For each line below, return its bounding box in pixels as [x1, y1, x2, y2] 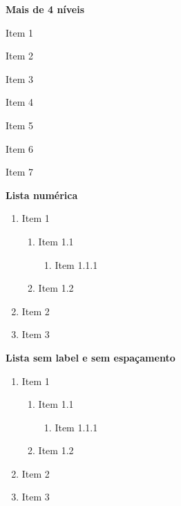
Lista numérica [6, 187, 78, 202]
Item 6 [6, 141, 34, 156]
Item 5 [6, 118, 34, 132]
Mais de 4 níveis [6, 2, 85, 16]
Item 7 [6, 165, 34, 179]
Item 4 [6, 95, 34, 109]
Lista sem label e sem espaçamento [6, 350, 175, 364]
